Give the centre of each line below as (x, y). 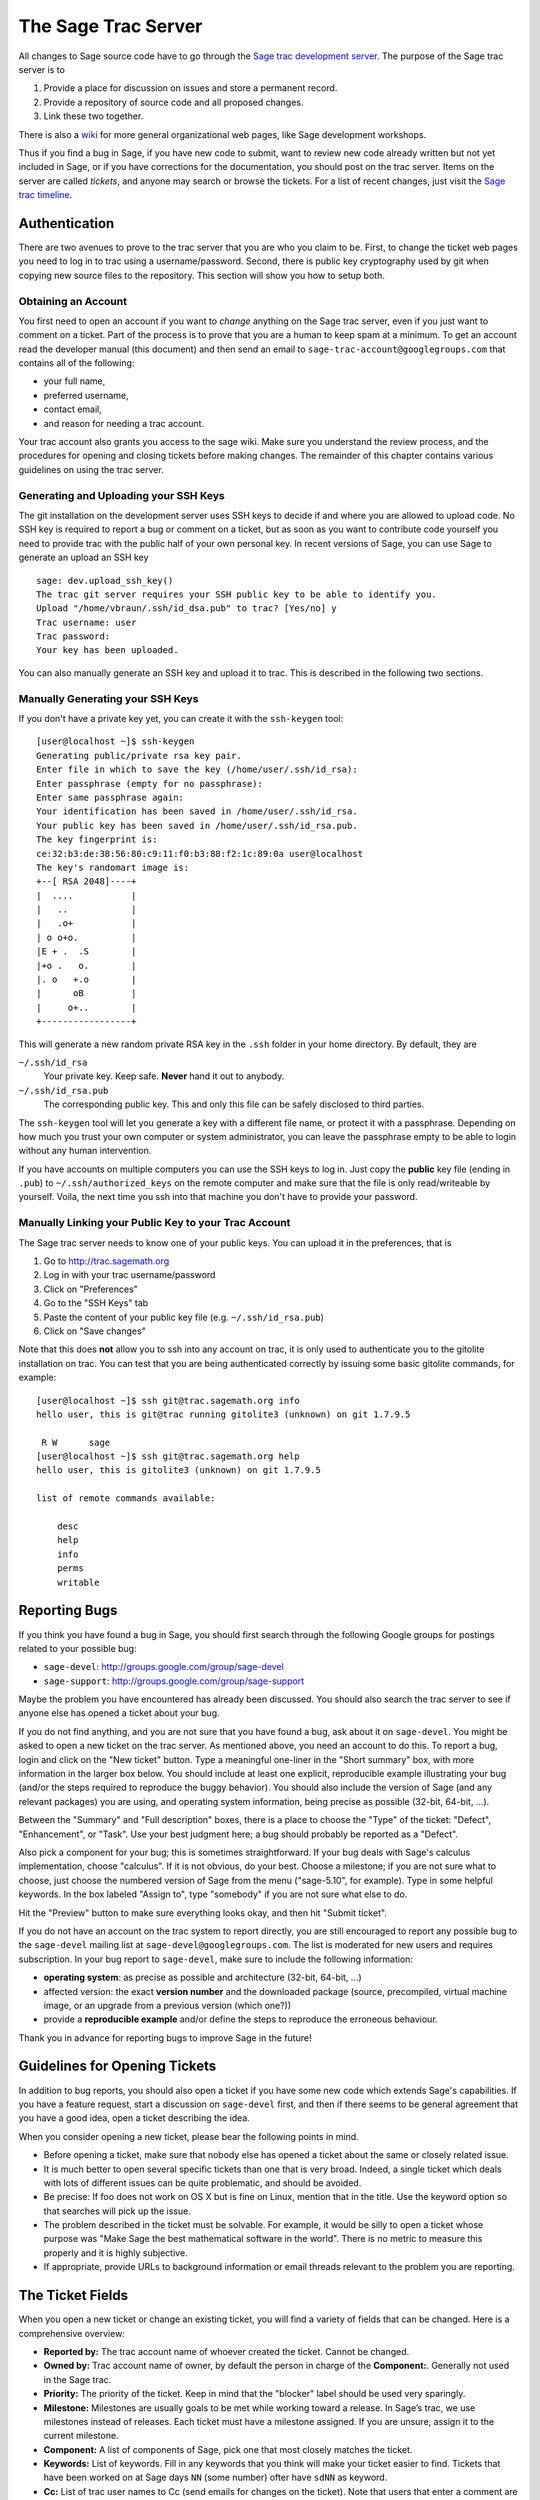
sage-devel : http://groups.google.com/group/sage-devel (163, 1667)
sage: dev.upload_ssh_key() (105, 580)
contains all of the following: (76, 363)
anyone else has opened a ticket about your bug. (119, 1713)
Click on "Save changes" (95, 1331)
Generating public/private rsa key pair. (139, 755)
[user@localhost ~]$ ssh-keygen (115, 741)
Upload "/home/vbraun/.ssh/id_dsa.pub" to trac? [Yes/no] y (186, 608)
